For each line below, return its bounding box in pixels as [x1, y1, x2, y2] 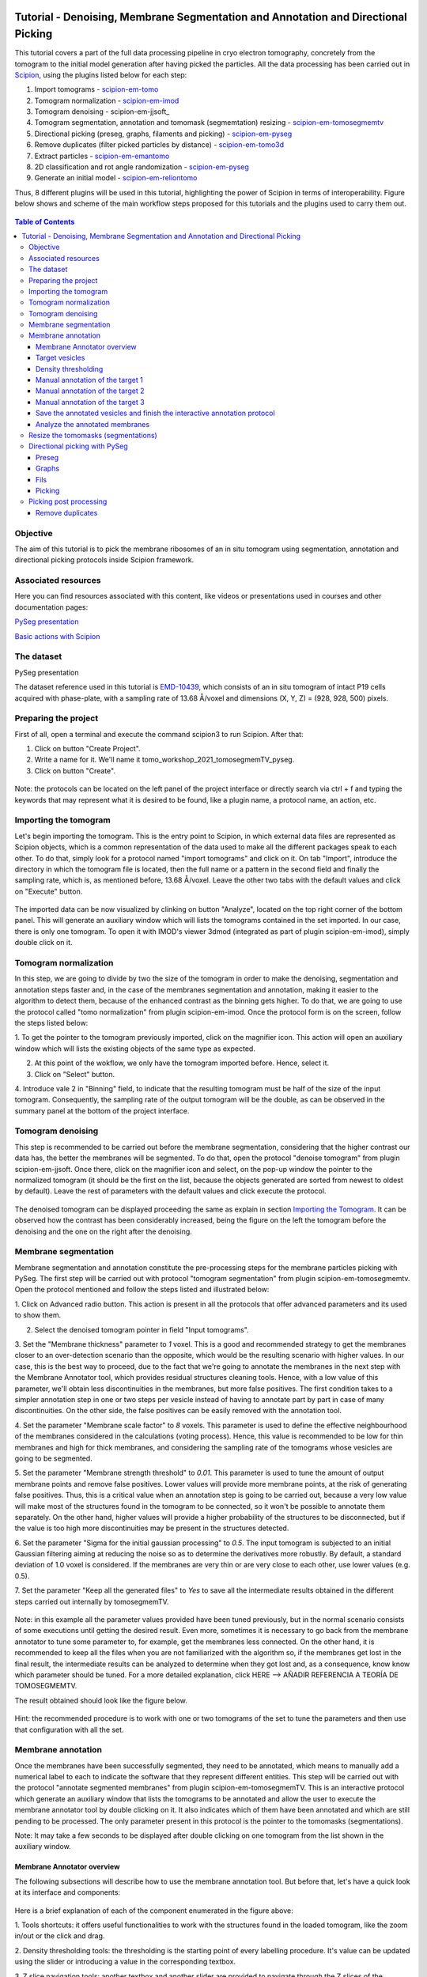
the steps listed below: [14, 1018, 89, 1027]
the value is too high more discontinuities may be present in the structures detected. [14, 1523, 289, 1533]
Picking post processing [28, 497, 108, 506]
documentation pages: [14, 602, 89, 612]
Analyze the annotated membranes [36, 419, 150, 429]
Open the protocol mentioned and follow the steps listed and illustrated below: [14, 1285, 270, 1295]
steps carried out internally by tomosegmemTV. [14, 1597, 169, 1606]
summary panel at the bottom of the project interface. [14, 1106, 190, 1115]
